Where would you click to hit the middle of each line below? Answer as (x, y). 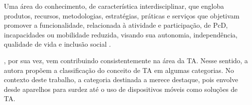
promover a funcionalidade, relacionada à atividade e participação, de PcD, (116, 25)
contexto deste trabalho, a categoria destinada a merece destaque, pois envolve (121, 79)
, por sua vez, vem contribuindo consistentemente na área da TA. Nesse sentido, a (126, 60)
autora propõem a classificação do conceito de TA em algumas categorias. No (119, 70)
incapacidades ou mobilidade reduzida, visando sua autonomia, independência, (121, 34)
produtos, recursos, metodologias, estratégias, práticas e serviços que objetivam (122, 15)
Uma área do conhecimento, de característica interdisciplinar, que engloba (114, 6)
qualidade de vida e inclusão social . (57, 44)
